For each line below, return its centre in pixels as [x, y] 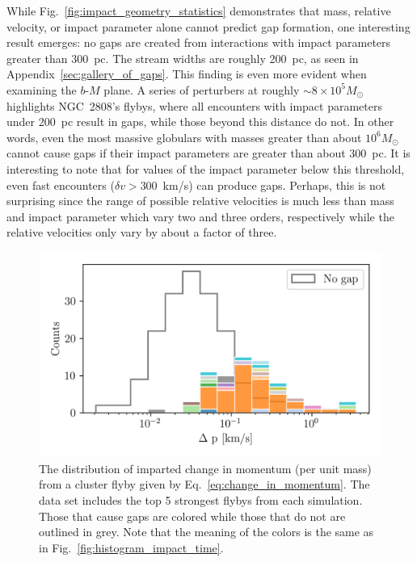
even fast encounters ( [61, 185]
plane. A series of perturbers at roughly [202, 89]
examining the [42, 89]
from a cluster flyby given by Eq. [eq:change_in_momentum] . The [204, 484]
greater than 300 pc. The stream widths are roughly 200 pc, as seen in [183, 58]
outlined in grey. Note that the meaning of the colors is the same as [206, 532]
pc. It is [391, 153]
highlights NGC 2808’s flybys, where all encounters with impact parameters [194, 105]
